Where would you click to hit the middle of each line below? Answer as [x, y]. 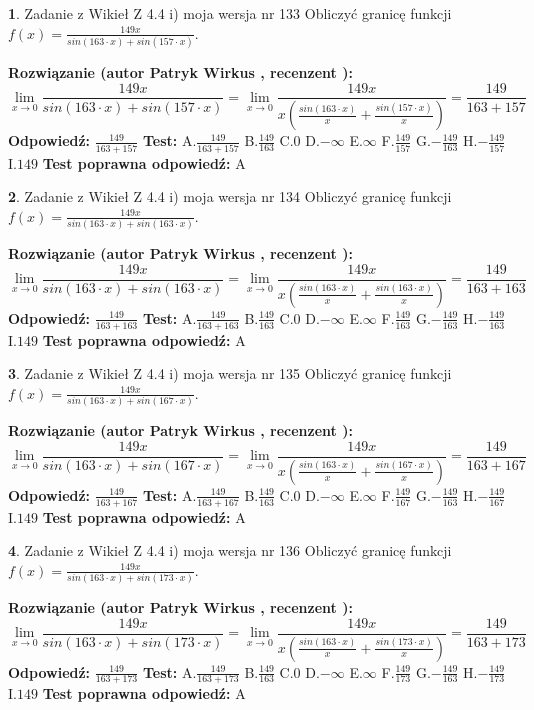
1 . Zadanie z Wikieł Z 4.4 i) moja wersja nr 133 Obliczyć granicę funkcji [230, 13]
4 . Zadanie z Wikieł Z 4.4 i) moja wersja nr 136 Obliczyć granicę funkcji [230, 550]
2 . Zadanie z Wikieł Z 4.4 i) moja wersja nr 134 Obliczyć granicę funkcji [230, 196]
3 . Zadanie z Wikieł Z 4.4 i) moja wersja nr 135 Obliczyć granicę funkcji [230, 373]
